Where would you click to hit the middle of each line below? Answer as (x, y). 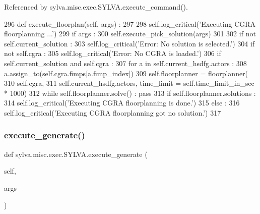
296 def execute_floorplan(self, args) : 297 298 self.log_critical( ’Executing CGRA (130, 23)
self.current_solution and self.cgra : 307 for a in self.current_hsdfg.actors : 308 (125, 63)
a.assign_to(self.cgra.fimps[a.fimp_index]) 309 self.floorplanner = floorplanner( (126, 73)
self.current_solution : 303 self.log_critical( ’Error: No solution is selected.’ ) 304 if (129, 43)
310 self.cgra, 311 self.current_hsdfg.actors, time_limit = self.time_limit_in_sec (129, 83)
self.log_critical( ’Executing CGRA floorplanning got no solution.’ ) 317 (113, 112)
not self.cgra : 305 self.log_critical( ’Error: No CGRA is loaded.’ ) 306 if (113, 53)
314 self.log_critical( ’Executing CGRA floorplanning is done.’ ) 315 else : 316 (122, 103)
